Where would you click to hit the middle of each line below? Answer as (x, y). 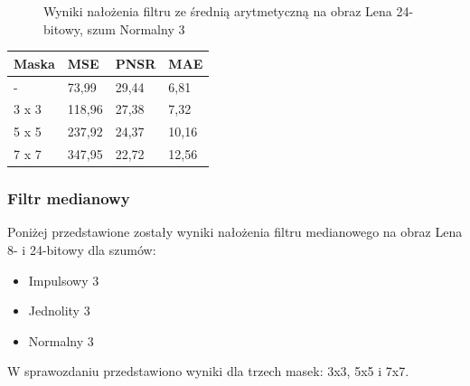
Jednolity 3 (59, 311)
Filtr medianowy (69, 198)
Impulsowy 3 (64, 280)
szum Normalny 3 (136, 28)
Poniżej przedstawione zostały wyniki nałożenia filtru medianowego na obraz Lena (235, 232)
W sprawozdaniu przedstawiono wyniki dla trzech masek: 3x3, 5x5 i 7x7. (208, 371)
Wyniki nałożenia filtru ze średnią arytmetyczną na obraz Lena (218, 11)
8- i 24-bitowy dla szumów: (82, 249)
